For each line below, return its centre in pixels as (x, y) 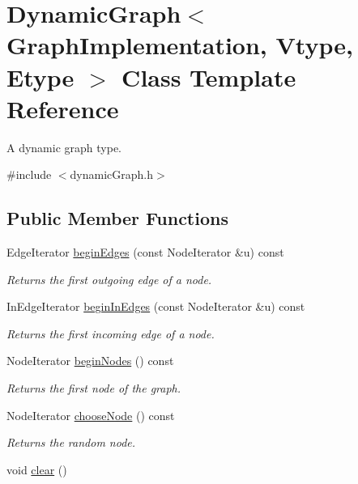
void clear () (37, 469)
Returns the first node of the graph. (94, 388)
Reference (63, 108)
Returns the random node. (71, 442)
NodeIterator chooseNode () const (91, 415)
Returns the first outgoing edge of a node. (109, 279)
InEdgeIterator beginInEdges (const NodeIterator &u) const (156, 306)
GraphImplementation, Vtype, (180, 45)
